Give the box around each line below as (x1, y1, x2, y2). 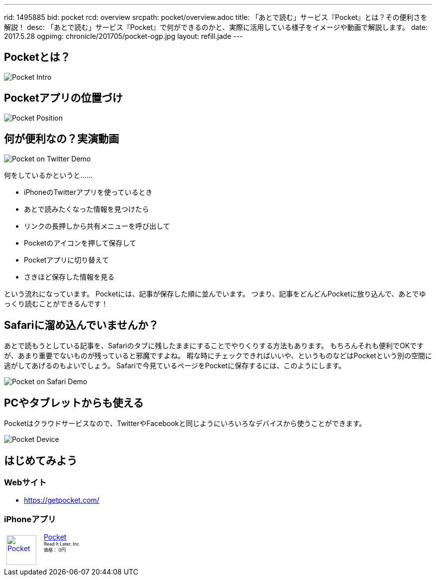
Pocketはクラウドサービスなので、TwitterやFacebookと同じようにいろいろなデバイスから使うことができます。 (4, 419, 366, 428)
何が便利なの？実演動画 (4, 133, 119, 145)
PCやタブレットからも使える (4, 396, 144, 409)
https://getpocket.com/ (24, 496, 100, 505)
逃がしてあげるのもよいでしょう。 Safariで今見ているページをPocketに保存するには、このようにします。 (4, 361, 345, 370)
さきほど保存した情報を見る (24, 272, 114, 281)
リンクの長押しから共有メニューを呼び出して (24, 221, 170, 230)
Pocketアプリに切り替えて (24, 255, 109, 264)
